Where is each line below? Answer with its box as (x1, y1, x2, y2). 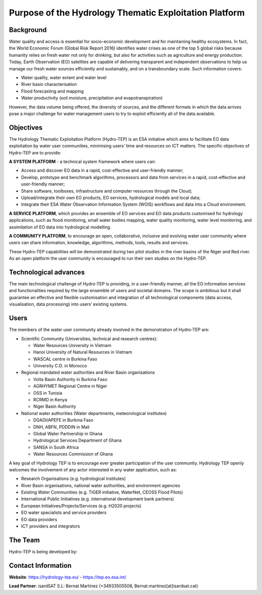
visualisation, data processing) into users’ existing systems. (9, 301, 128, 307)
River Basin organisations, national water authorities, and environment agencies (21, 482, 180, 488)
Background (9, 26, 47, 34)
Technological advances (9, 268, 85, 276)
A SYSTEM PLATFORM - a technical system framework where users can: (9, 159, 156, 165)
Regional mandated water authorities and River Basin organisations (21, 369, 155, 376)
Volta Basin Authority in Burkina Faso (33, 376, 108, 382)
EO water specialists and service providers (21, 510, 107, 515)
